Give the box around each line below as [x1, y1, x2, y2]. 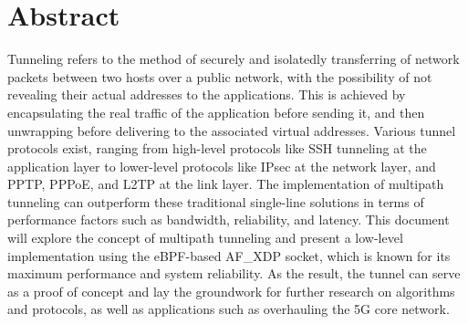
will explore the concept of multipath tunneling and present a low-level [7, 228, 403, 247]
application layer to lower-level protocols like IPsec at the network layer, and [7, 156, 436, 175]
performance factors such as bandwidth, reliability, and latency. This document [7, 210, 450, 229]
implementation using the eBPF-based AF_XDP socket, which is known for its [7, 246, 451, 265]
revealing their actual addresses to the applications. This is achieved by [7, 85, 406, 104]
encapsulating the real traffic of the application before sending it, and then [7, 102, 425, 121]
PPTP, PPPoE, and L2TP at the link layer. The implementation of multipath [7, 174, 444, 193]
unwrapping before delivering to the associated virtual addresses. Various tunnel [7, 120, 456, 140]
